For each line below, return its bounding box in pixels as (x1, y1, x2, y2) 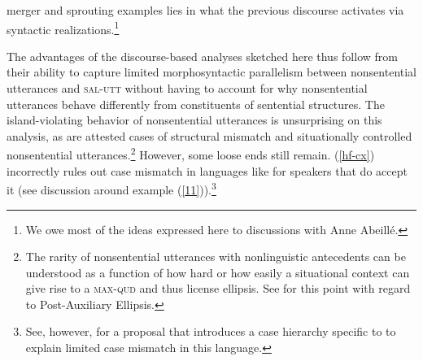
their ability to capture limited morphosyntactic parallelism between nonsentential (7, 63, 417, 80)
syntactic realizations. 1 (7, 18, 120, 37)
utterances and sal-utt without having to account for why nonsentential (7, 80, 368, 97)
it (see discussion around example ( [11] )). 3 (7, 179, 216, 198)
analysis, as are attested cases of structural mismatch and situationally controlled (7, 127, 412, 144)
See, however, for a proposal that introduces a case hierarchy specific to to (25, 323, 396, 340)
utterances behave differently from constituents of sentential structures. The (7, 95, 385, 112)
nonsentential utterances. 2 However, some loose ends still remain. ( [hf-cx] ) (7, 144, 375, 163)
